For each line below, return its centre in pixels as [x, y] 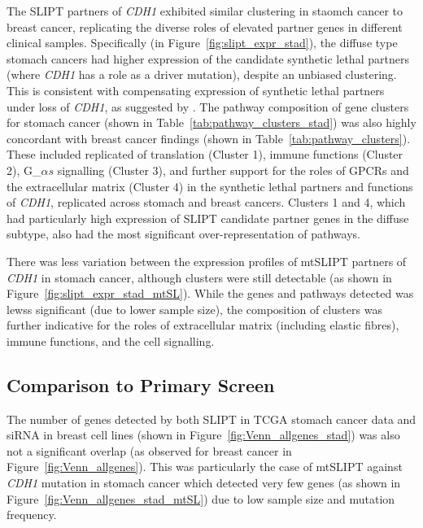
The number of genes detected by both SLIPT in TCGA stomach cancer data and [211, 419]
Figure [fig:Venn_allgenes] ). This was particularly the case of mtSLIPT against [205, 467]
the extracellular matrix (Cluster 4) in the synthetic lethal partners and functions [210, 186]
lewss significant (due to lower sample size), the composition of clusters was [194, 309]
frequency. [32, 515]
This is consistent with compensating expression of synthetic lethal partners [196, 90]
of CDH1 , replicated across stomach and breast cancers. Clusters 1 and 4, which [206, 202]
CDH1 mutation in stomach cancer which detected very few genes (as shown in [204, 483]
